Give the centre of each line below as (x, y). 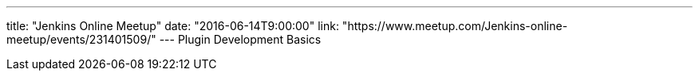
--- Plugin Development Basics (240, 39)
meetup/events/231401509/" (81, 39)
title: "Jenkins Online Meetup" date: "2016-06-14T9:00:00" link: (173, 26)
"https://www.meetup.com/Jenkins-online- (455, 26)
